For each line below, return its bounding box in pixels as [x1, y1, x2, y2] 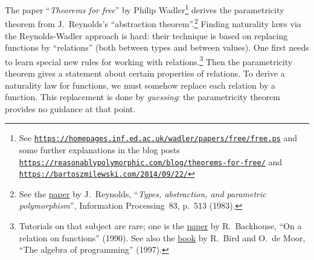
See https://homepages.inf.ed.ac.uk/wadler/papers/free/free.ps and [19, 132, 297, 144]
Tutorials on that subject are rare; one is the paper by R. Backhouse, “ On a [19, 220, 302, 232]
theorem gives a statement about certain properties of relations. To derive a [5, 66, 285, 79]
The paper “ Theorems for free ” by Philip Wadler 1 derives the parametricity [5, 2, 284, 16]
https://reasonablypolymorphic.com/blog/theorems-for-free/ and [19, 155, 283, 168]
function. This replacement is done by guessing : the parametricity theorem [5, 90, 280, 103]
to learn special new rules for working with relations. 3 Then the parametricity [5, 53, 293, 68]
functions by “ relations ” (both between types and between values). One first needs [5, 41, 309, 54]
